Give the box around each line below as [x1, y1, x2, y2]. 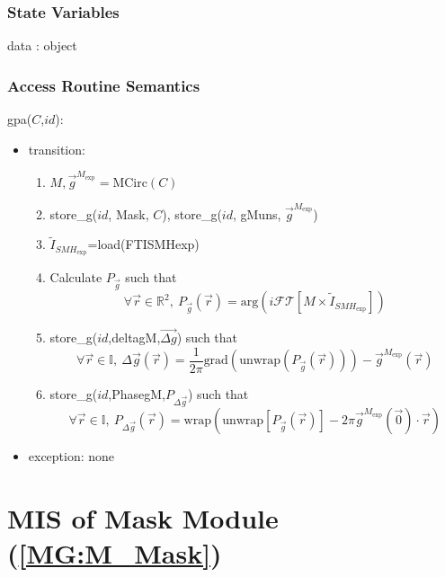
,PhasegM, [108, 385, 166, 404]
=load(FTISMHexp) [87, 235, 200, 253]
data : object [7, 36, 77, 55]
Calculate [49, 268, 102, 287]
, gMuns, [232, 204, 281, 223]
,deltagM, [108, 328, 161, 347]
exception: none [28, 447, 115, 466]
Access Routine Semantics [7, 74, 200, 96]
